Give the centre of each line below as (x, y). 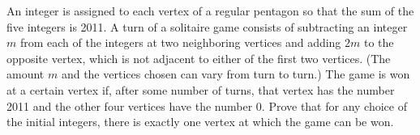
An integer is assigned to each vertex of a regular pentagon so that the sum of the (210, 11)
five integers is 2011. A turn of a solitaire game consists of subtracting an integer (207, 26)
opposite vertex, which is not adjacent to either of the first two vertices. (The (199, 58)
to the (379, 42)
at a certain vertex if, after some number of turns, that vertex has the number (201, 89)
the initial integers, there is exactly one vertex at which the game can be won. (200, 122)
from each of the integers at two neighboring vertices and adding (180, 42)
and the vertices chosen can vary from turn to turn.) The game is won (236, 74)
